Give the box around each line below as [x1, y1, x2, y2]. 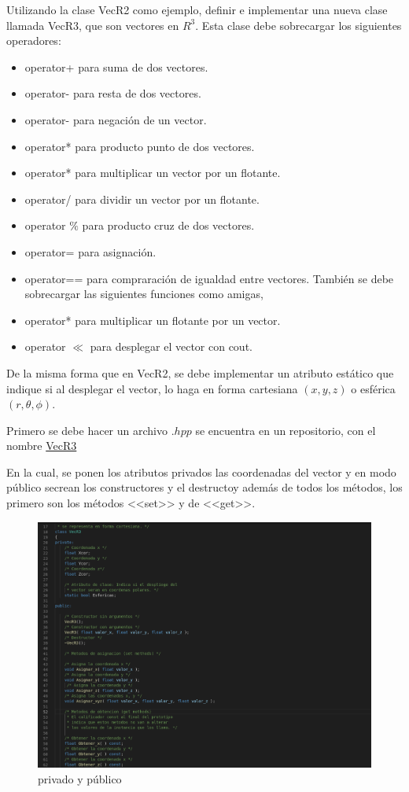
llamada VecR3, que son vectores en [6, 17, 179, 33]
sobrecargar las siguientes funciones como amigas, [24, 285, 263, 302]
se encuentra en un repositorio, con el [195, 422, 376, 438]
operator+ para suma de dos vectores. [24, 58, 208, 75]
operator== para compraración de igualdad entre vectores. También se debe [24, 270, 394, 286]
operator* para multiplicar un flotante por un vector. [24, 311, 281, 328]
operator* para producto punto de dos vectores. [24, 138, 255, 154]
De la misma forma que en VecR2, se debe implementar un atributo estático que [6, 364, 394, 381]
